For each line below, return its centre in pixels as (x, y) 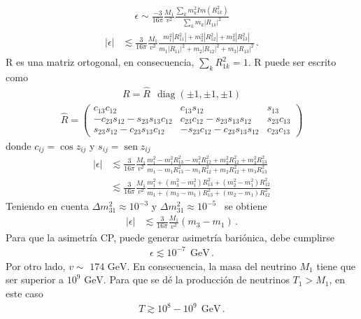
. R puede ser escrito (292, 62)
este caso (24, 293)
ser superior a (35, 279)
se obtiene (246, 206)
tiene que (336, 265)
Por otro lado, (36, 265)
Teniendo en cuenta (47, 206)
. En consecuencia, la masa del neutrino (212, 265)
